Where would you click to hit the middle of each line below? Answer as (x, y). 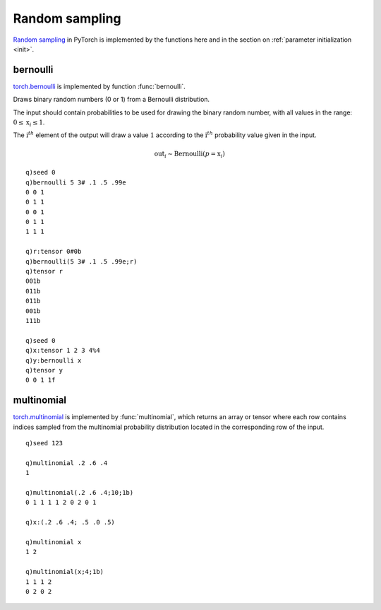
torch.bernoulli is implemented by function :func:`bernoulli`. (99, 86)
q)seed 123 (44, 443)
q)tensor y (44, 370)
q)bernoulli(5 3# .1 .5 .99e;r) (81, 261)
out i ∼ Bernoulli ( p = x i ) (189, 154)
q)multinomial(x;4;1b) (65, 572)
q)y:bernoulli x (54, 360)
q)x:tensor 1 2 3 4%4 (63, 351)
